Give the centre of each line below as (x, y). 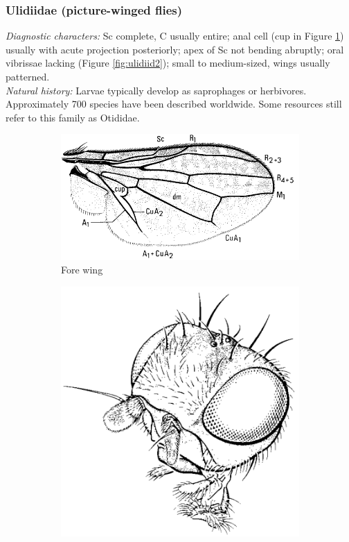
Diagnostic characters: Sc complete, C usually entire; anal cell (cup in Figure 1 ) (175, 36)
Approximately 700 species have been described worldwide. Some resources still (174, 104)
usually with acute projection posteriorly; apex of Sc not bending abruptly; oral (175, 49)
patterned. (28, 76)
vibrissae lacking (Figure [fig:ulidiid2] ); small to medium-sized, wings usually (168, 63)
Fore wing (82, 270)
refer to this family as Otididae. (73, 117)
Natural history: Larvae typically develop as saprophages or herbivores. (156, 90)
